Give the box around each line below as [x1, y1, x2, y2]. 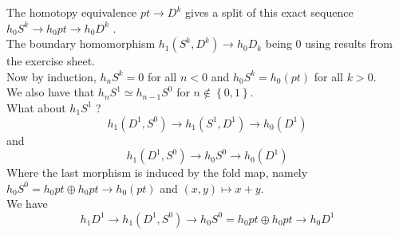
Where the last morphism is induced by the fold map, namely [6, 164, 308, 181]
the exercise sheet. [6, 53, 95, 69]
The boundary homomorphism [6, 35, 156, 52]
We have [6, 195, 48, 212]
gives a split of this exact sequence [184, 4, 354, 20]
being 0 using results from [265, 35, 393, 52]
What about [6, 99, 66, 116]
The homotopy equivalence [6, 4, 137, 20]
